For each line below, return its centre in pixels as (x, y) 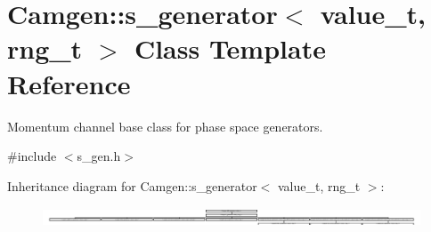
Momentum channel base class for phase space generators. (165, 126)
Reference (69, 83)
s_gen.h (99, 156)
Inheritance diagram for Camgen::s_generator (132, 185)
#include (32, 156)
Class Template (230, 48)
